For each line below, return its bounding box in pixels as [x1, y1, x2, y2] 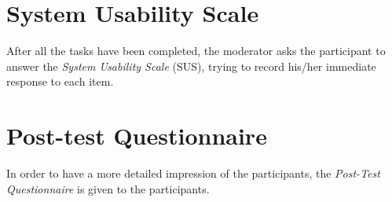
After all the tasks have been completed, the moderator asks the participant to [6, 42, 386, 59]
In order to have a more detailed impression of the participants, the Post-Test [6, 165, 380, 182]
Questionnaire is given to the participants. [6, 180, 210, 196]
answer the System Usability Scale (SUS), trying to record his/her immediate [6, 57, 376, 74]
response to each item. [6, 73, 114, 90]
